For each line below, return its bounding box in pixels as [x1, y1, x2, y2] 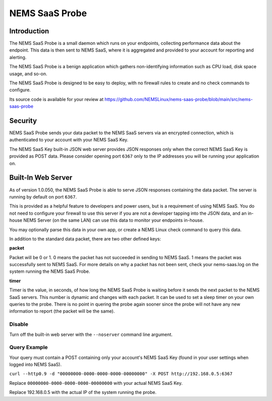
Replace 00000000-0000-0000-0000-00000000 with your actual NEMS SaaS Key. [9, 380, 183, 386]
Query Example [9, 344, 48, 351]
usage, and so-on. [9, 71, 47, 77]
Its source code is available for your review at [9, 96, 104, 102]
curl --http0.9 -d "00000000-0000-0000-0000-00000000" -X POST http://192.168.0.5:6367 [9, 371, 233, 377]
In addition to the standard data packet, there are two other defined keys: [9, 235, 161, 242]
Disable [9, 321, 29, 328]
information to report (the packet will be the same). [9, 308, 115, 314]
